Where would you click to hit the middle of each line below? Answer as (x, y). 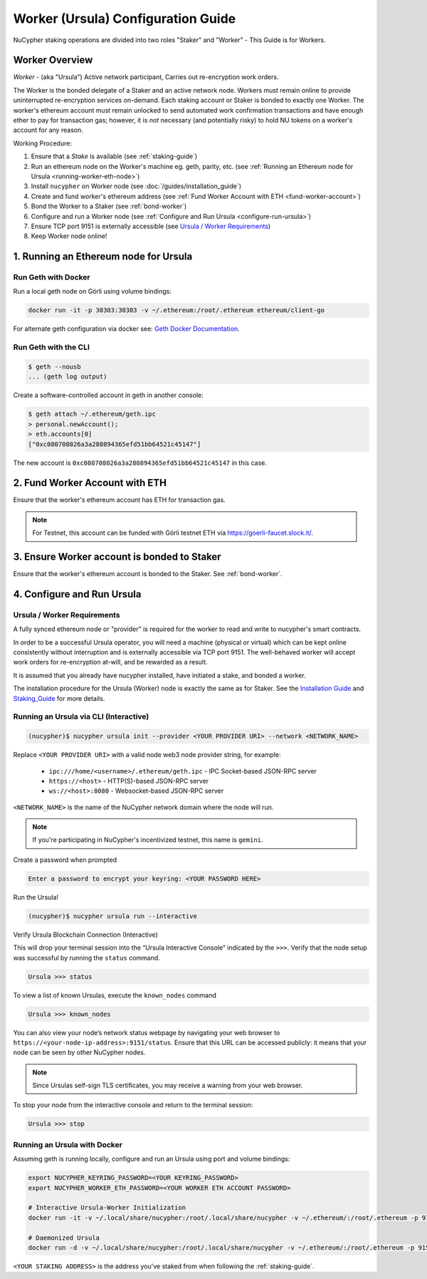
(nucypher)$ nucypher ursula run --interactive (112, 916)
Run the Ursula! (36, 897)
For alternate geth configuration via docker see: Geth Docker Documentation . (126, 329)
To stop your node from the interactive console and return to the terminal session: (133, 1105)
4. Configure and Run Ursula (77, 594)
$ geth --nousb (54, 366)
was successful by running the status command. (86, 957)
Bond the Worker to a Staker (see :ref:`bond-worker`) (109, 206)
